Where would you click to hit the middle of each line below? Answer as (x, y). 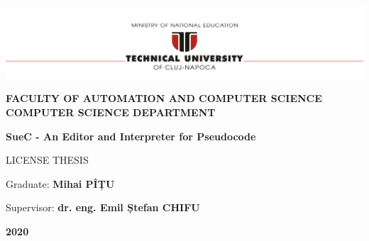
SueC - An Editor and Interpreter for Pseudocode (131, 136)
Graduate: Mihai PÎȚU (60, 183)
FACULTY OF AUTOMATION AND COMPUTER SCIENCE (164, 98)
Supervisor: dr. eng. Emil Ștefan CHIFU (103, 207)
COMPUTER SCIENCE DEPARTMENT (111, 112)
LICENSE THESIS (47, 160)
